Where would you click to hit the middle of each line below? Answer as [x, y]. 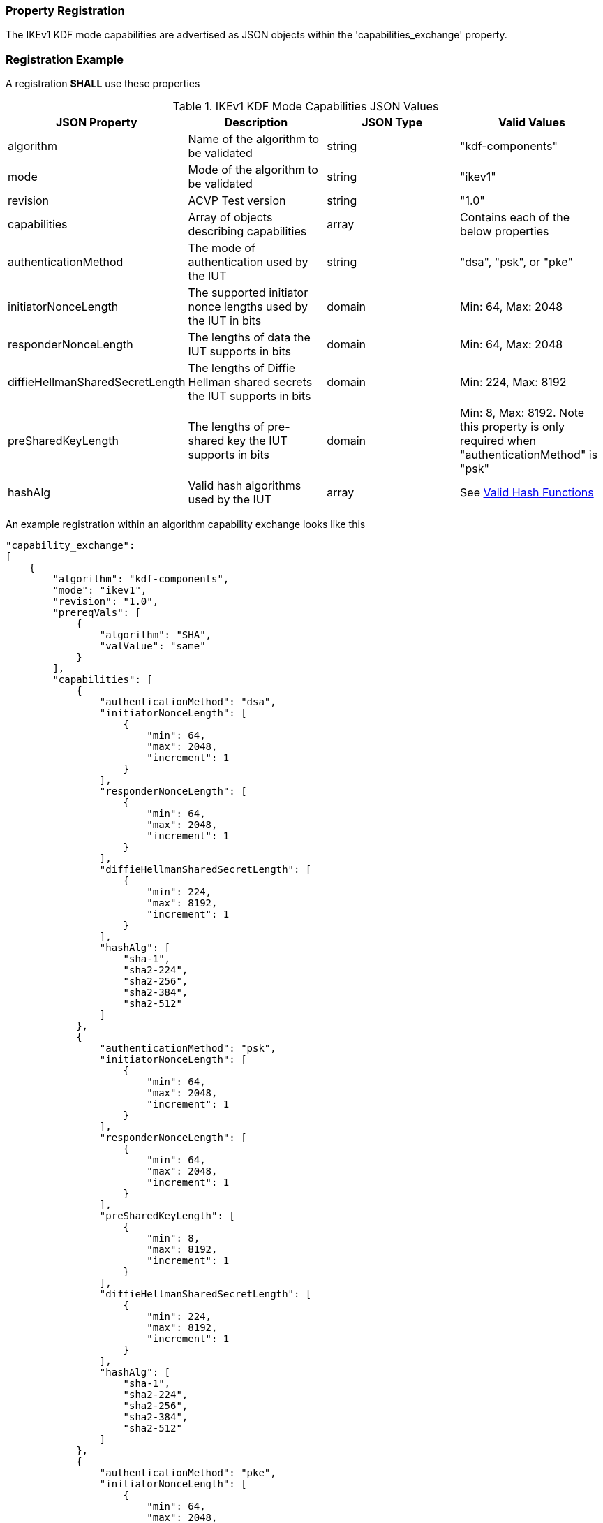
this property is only [513, 427]
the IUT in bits [225, 321]
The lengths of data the [249, 338]
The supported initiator [248, 293]
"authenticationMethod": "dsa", [188, 702]
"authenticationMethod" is [529, 455]
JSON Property [96, 123]
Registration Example [65, 59]
